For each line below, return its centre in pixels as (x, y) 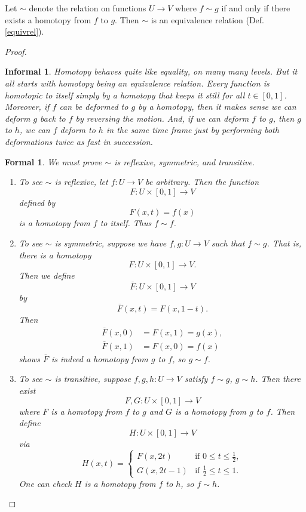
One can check (45, 483)
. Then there (278, 379)
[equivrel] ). (25, 31)
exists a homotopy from (48, 19)
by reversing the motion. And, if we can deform (162, 118)
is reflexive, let (81, 182)
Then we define (47, 275)
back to (53, 118)
